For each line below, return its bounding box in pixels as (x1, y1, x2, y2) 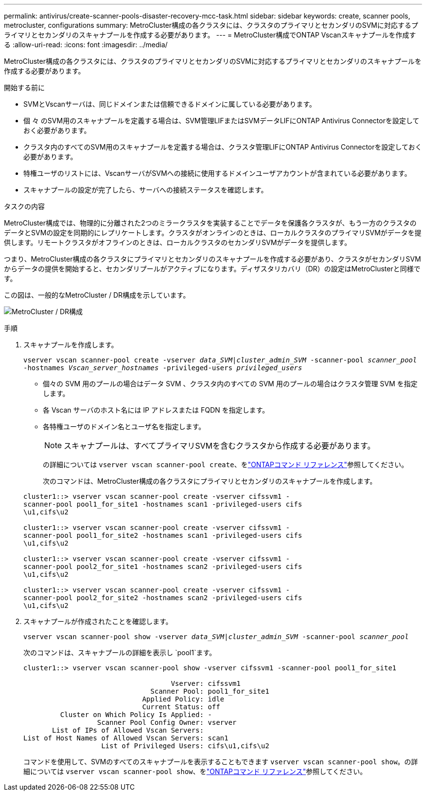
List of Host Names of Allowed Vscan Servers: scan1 (23, 734, 229, 742)
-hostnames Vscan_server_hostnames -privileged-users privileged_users (23, 364, 302, 372)
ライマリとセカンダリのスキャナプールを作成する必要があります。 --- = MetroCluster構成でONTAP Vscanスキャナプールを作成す (4, 31, 416, 39)
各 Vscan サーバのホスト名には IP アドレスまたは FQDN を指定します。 (43, 406, 269, 414)
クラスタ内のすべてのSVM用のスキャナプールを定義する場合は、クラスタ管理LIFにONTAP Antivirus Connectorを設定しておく (23, 143, 422, 151)
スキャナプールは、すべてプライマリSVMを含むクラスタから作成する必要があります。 (64, 441, 375, 451)
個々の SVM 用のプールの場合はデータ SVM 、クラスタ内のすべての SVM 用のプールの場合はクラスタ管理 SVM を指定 (43, 379, 418, 388)
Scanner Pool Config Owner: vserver (97, 719, 237, 726)
